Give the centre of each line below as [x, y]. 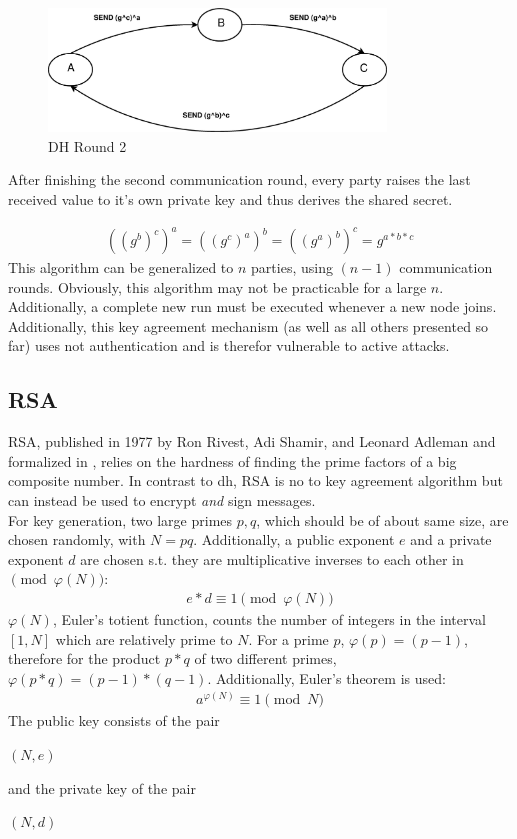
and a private [451, 539]
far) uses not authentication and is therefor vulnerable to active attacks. [229, 345]
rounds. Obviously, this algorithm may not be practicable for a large [217, 286]
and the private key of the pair [102, 787]
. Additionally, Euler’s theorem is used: [326, 677]
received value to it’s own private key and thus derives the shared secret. [230, 198]
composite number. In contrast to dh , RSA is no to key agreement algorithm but [255, 480]
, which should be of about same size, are [382, 519]
